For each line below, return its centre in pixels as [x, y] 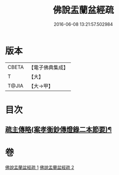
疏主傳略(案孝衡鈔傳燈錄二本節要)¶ [59, 130]
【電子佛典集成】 [48, 67]
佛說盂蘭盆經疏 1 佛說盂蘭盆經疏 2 [40, 168]
